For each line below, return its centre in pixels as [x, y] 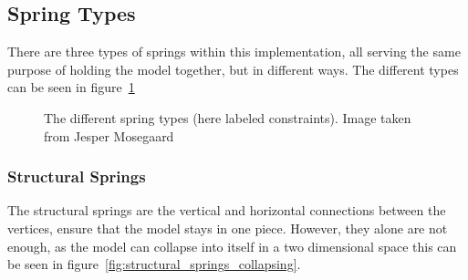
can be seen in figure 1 [71, 87]
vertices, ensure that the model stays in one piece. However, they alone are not [228, 228]
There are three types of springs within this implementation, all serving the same [234, 52]
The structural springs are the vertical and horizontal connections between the [227, 210]
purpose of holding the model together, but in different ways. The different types [233, 69]
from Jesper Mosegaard [109, 135]
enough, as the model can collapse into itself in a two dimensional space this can [232, 246]
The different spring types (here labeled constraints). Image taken [228, 117]
